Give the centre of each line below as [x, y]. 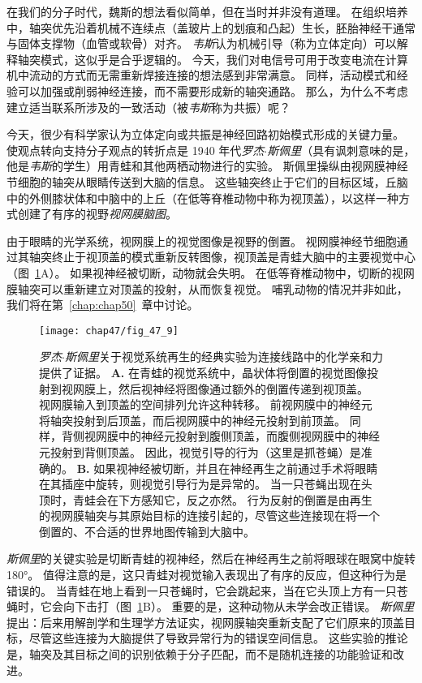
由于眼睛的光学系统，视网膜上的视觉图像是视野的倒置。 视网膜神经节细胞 [202, 241]
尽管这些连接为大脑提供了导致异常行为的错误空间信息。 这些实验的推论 [218, 638]
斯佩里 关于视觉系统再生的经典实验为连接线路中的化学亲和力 [224, 357]
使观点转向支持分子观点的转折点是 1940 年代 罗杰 [136, 150]
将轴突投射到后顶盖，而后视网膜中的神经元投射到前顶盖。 [192, 420]
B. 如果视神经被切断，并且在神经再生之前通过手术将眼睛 [227, 468]
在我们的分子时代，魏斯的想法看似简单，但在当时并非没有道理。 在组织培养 [207, 11]
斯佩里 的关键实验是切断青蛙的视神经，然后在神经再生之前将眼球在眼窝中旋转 [211, 558]
